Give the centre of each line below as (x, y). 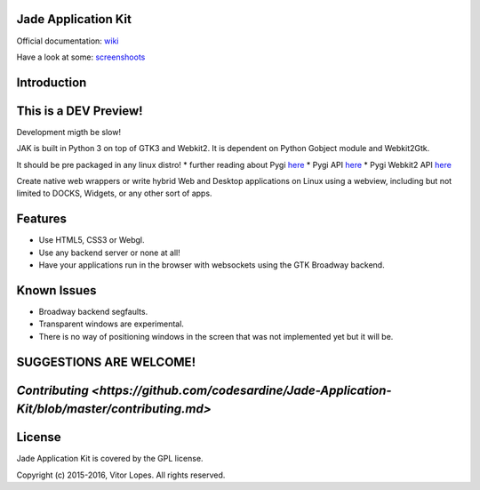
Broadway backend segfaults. (93, 311)
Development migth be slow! (69, 132)
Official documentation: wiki (68, 41)
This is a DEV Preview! (80, 111)
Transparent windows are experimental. (111, 324)
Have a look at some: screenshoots (81, 57)
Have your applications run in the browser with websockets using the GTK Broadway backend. (212, 265)
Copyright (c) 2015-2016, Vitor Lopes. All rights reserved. (121, 475)
